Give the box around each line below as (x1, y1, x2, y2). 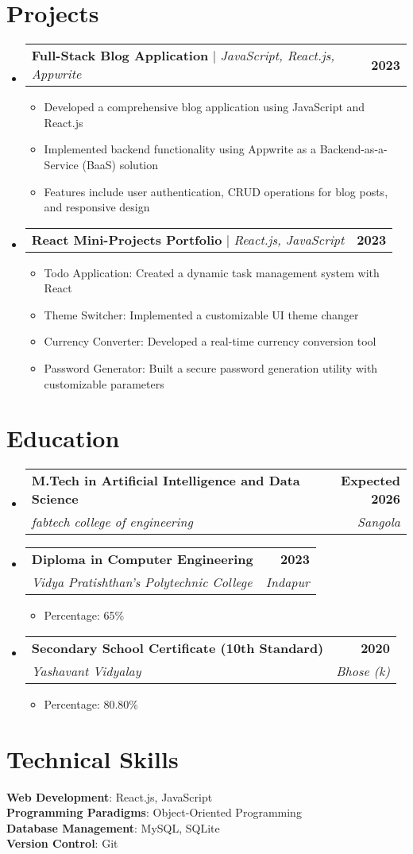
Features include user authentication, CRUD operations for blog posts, (44, 183, 388, 199)
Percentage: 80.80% (44, 695, 139, 712)
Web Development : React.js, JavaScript (6, 788, 213, 805)
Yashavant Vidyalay (31, 661, 141, 680)
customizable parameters (44, 375, 164, 392)
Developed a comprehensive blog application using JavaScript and (44, 99, 365, 115)
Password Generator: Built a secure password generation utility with (44, 360, 378, 377)
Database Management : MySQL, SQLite (6, 819, 220, 836)
